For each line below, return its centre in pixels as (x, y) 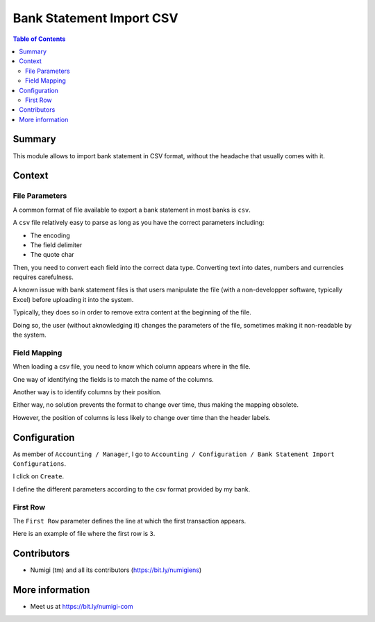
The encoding (50, 235)
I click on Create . (39, 476)
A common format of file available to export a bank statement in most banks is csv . (132, 210)
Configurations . (40, 464)
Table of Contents (39, 39)
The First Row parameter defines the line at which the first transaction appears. (130, 521)
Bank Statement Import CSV (95, 18)
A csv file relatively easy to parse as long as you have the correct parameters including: (139, 223)
